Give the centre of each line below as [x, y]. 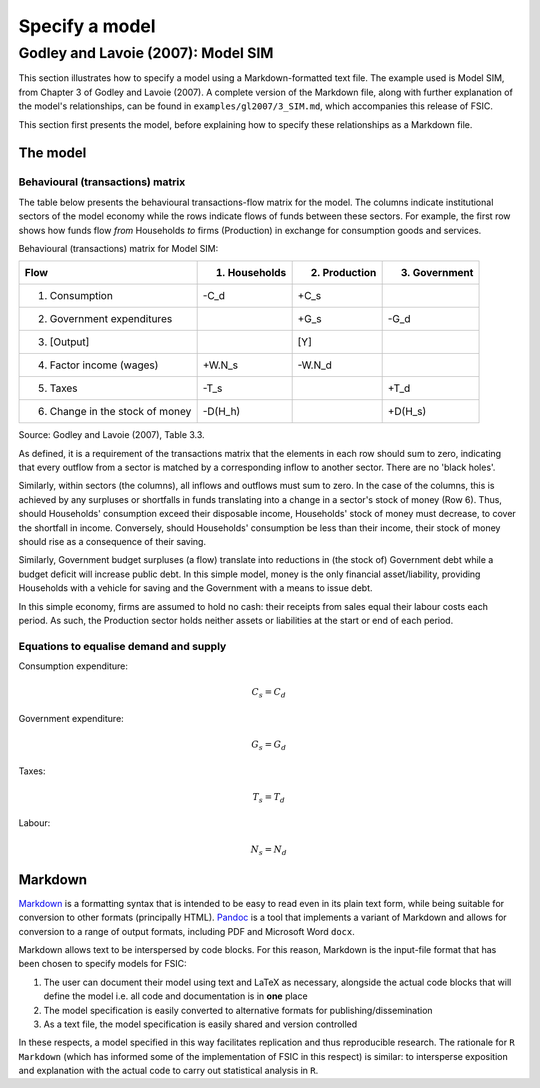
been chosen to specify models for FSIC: [102, 964]
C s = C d [269, 693]
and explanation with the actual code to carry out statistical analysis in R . [168, 1071]
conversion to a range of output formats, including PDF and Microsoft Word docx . [186, 931]
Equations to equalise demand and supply [122, 646]
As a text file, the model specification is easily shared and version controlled [200, 1024]
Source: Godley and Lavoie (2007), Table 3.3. [111, 435]
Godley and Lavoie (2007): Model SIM [146, 53]
